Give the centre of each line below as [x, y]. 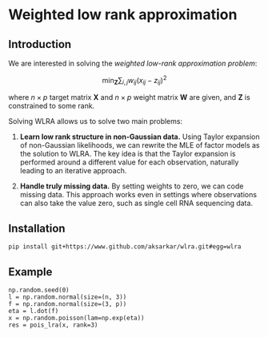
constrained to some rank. [52, 106]
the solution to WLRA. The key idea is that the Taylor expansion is [128, 154]
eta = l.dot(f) [34, 311]
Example [30, 272]
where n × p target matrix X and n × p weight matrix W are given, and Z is [129, 97]
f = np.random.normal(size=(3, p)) [68, 304]
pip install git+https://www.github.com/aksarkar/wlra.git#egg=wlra [125, 247]
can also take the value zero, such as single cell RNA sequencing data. [136, 203]
